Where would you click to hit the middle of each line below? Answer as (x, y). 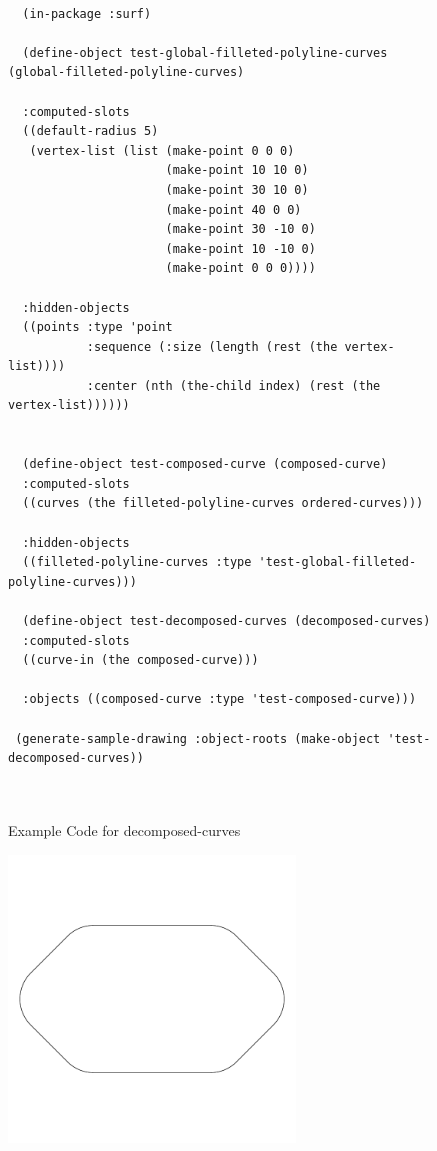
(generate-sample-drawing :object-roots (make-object (198, 738)
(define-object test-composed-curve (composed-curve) (205, 464)
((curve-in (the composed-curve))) (140, 660)
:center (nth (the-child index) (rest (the (233, 385)
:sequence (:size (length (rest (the (212, 346)
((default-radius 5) (90, 131)
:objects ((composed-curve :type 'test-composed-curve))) (219, 699)
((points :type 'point (97, 327)
